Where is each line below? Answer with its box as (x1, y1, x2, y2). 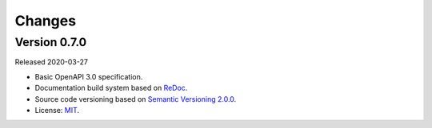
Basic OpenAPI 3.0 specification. (34, 72, 143, 81)
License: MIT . (34, 105, 80, 114)
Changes (14, 12, 76, 29)
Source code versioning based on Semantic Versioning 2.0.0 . (34, 94, 237, 103)
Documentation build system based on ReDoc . (34, 83, 188, 93)
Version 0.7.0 (14, 35, 87, 49)
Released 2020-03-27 (14, 57, 88, 67)
